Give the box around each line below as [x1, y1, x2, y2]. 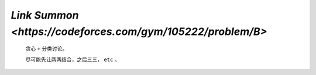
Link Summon [11, 9, 79, 22]
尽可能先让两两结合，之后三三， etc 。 [25, 56, 120, 63]
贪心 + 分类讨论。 [25, 45, 68, 52]
